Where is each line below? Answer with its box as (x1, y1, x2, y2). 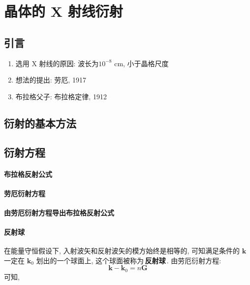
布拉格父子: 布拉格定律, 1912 (15, 91, 107, 101)
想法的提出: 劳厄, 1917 (15, 75, 86, 85)
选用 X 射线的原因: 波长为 (15, 58, 99, 68)
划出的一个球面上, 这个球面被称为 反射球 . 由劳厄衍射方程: (36, 255, 221, 265)
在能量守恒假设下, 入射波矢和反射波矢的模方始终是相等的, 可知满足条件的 (4, 245, 240, 256)
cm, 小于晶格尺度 (114, 58, 169, 68)
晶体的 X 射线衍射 (4, 1, 123, 21)
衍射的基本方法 (4, 115, 76, 130)
